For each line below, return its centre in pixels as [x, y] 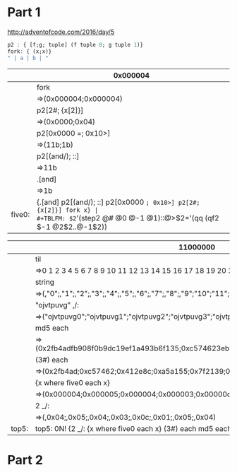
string [45, 282]
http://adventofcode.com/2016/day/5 [61, 32]
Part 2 [25, 460]
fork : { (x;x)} [30, 51]
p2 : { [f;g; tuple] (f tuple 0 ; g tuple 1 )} [75, 45]
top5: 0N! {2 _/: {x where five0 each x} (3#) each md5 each [133, 428]
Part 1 [24, 12]
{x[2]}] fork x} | [67, 210]
